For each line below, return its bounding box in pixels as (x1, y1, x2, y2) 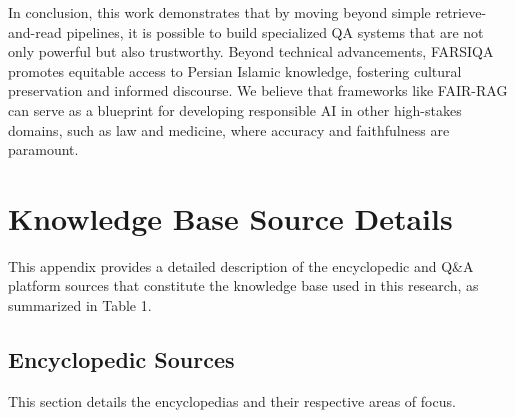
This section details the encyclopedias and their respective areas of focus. (8, 390, 456, 411)
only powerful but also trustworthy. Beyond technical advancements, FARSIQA (8, 41, 494, 62)
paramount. (8, 139, 79, 160)
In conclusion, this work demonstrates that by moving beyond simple (8, 2, 431, 22)
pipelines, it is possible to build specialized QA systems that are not (66, 21, 484, 42)
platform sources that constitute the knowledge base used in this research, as (8, 275, 479, 296)
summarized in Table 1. (8, 295, 152, 316)
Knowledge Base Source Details (8, 197, 453, 238)
